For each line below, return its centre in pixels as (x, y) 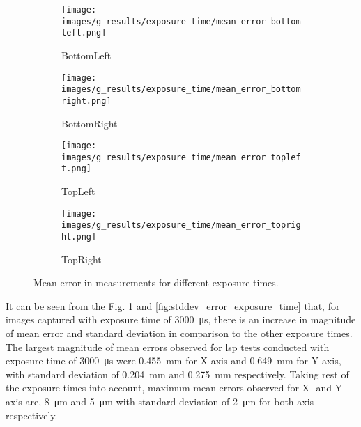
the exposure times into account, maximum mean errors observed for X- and (169, 388)
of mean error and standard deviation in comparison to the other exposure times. (179, 333)
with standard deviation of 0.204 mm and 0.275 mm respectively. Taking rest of (177, 374)
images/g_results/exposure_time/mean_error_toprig (181, 225)
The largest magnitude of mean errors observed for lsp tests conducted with (168, 347)
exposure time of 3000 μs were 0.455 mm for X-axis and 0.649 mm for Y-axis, (174, 360)
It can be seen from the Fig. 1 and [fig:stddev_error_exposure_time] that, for (173, 305)
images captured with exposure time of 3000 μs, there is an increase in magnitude (181, 319)
